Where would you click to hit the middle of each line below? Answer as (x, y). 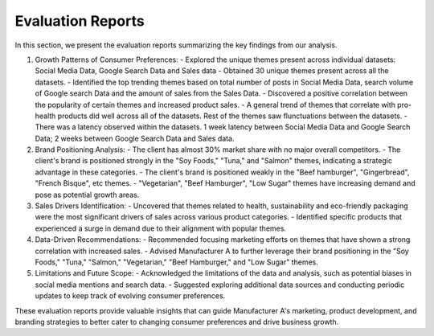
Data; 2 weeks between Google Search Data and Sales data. (135, 138)
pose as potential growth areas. (87, 195)
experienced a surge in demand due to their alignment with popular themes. (161, 228)
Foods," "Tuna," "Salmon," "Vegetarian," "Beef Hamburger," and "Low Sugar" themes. (177, 262)
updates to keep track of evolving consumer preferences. (130, 296)
